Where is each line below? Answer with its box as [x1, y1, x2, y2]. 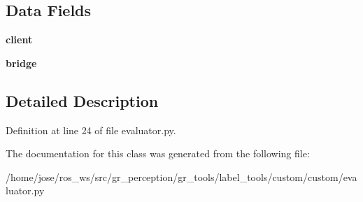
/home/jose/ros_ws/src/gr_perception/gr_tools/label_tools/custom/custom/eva [6, 169, 357, 184]
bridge [6, 55, 37, 70]
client [6, 32, 33, 47]
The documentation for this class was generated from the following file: [6, 146, 310, 161]
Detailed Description [6, 89, 159, 111]
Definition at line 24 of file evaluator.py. [6, 122, 176, 137]
